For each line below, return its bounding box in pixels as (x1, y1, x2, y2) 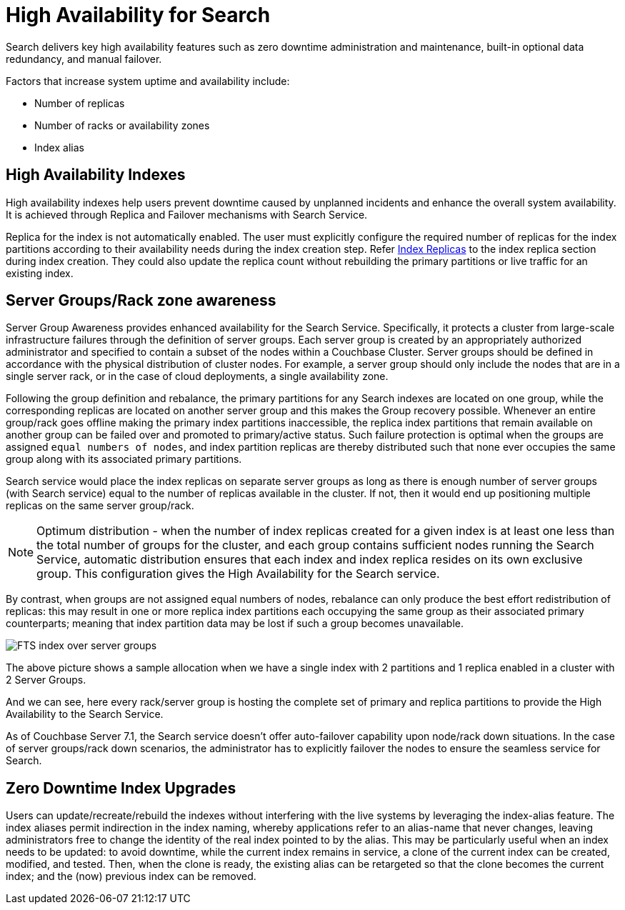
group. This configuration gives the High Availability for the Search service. (36, 566, 440, 581)
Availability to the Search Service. (6, 708, 164, 721)
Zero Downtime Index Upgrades (6, 779, 236, 797)
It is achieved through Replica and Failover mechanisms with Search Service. (6, 208, 368, 221)
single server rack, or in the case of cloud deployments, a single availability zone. (6, 370, 389, 383)
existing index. (6, 266, 74, 279)
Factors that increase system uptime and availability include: (6, 74, 290, 87)
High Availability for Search (6, 3, 271, 27)
